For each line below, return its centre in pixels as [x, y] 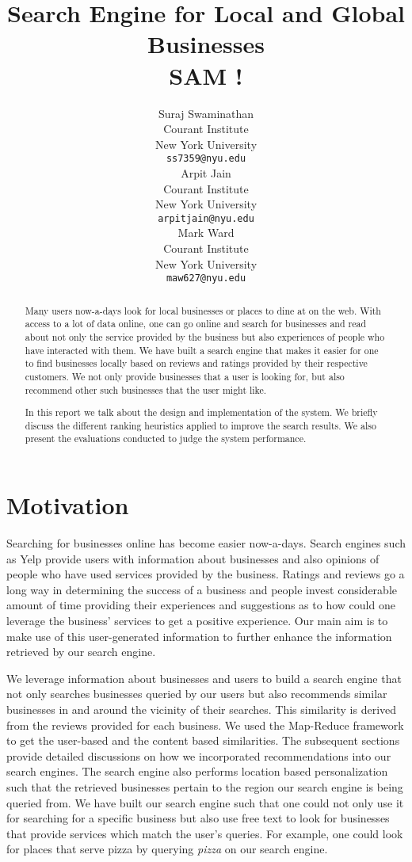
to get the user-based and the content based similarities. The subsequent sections [203, 740]
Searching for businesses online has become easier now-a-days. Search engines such [206, 543]
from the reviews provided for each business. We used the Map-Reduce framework [205, 725]
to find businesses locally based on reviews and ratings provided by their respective [196, 363]
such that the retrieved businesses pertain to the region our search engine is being [205, 786]
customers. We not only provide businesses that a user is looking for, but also [185, 376]
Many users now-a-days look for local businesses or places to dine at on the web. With [203, 310]
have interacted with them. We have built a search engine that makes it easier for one [202, 350]
